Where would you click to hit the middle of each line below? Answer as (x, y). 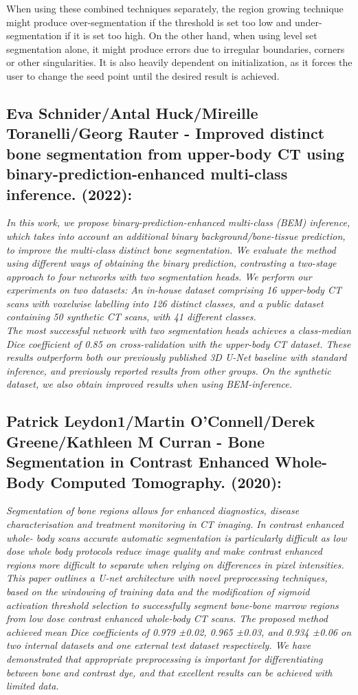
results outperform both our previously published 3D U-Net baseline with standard (177, 357)
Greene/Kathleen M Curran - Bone (136, 441)
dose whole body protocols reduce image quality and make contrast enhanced (164, 551)
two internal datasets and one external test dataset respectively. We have (159, 645)
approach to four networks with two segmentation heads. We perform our (159, 276)
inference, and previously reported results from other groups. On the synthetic (169, 370)
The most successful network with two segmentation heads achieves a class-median (179, 330)
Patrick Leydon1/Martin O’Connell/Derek (161, 421)
